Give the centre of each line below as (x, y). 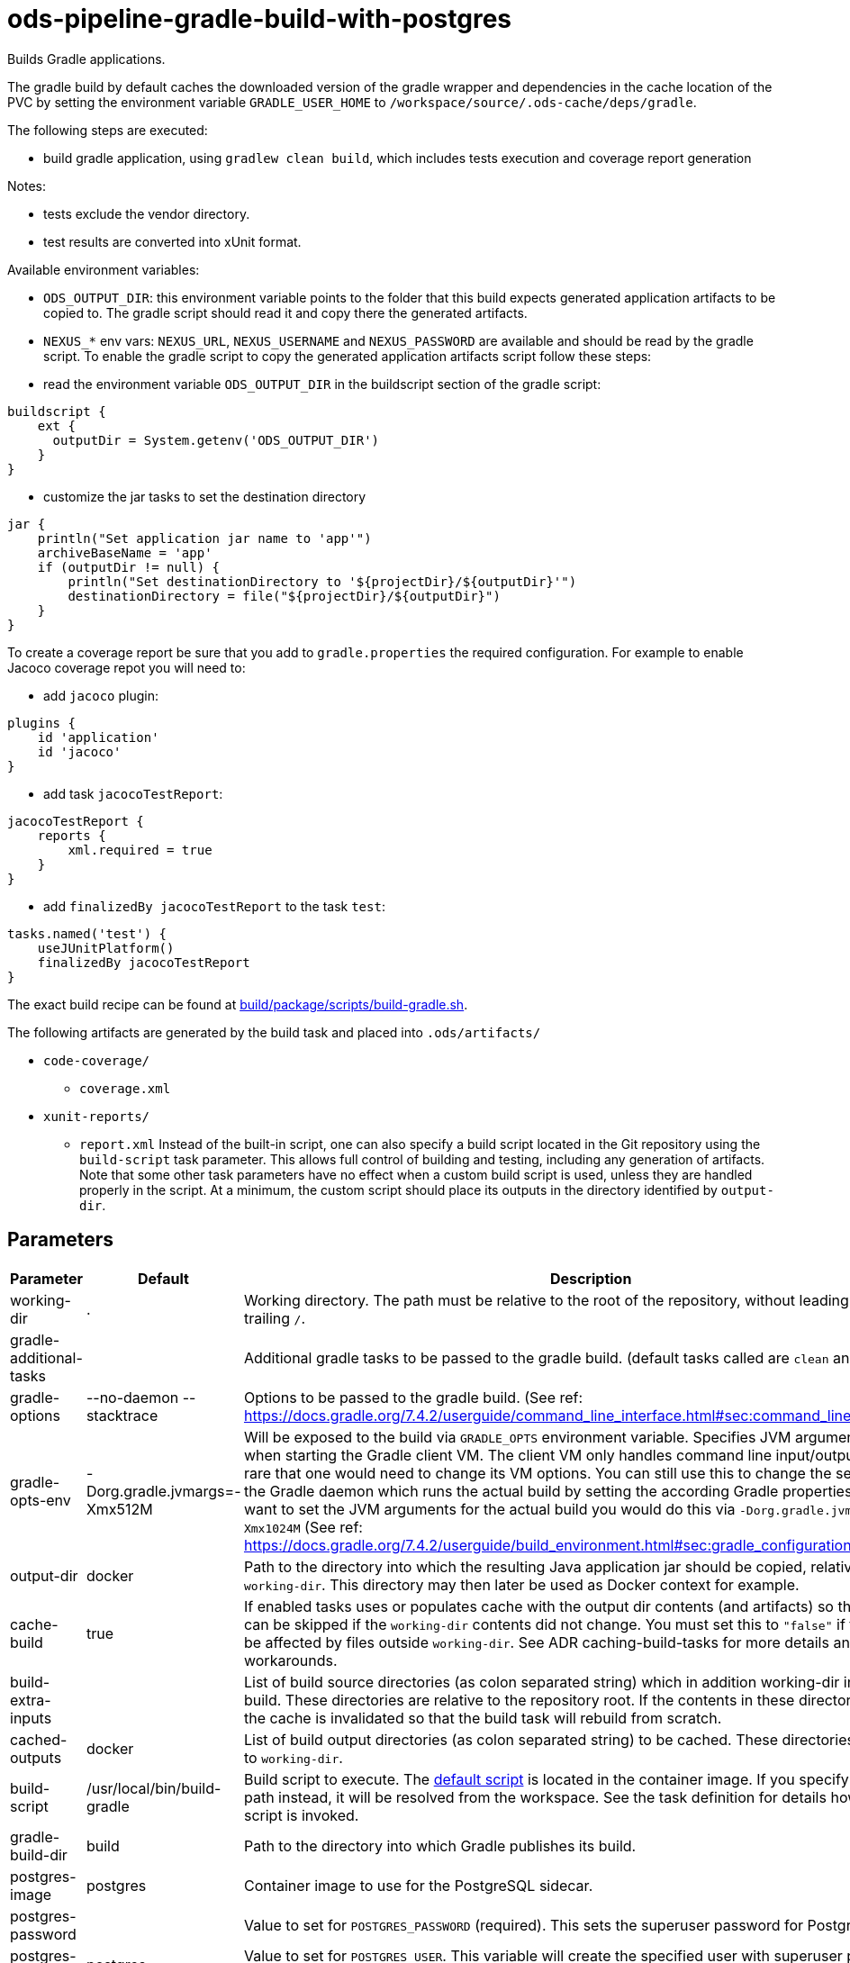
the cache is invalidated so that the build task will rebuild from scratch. (483, 1718)
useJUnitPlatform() (106, 948)
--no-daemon (132, 1397)
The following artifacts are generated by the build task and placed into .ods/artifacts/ (274, 1032)
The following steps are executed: (108, 130)
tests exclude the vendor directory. (147, 213)
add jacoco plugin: (101, 695)
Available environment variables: (104, 269)
